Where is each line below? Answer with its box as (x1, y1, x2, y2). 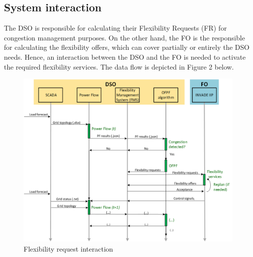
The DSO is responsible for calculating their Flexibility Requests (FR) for (4, 23, 227, 33)
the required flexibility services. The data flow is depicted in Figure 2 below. (4, 61, 234, 72)
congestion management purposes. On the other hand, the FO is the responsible (4, 32, 245, 42)
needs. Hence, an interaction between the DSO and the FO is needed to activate (4, 51, 246, 62)
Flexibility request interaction (24, 244, 113, 254)
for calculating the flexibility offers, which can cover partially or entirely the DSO (4, 42, 250, 52)
